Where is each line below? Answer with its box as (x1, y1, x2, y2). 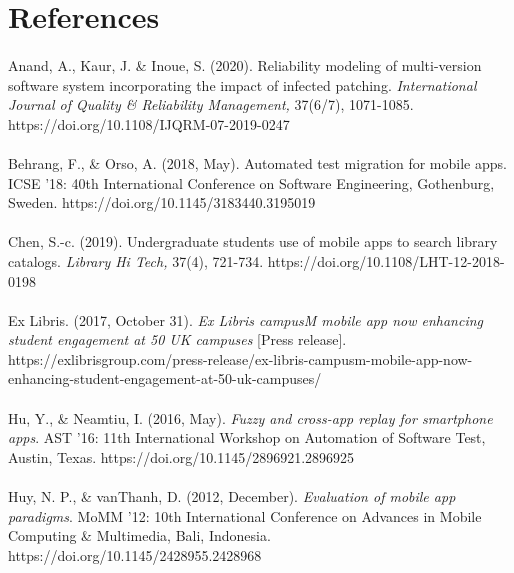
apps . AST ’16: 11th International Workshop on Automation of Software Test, (8, 427, 486, 448)
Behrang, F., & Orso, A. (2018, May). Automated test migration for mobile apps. (8, 152, 507, 173)
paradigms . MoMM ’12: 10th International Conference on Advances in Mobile (8, 505, 482, 526)
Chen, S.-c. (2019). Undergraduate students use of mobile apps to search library (8, 231, 498, 252)
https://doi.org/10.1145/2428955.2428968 (8, 544, 262, 565)
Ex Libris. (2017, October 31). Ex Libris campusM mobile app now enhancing (8, 309, 484, 330)
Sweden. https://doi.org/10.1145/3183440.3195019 (8, 192, 316, 213)
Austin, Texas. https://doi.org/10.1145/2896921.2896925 (8, 446, 355, 467)
